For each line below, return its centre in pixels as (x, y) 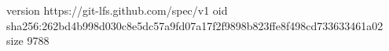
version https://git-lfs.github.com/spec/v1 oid (117, 10)
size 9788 (28, 41)
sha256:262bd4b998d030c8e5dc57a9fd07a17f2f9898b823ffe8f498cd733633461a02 (195, 25)
